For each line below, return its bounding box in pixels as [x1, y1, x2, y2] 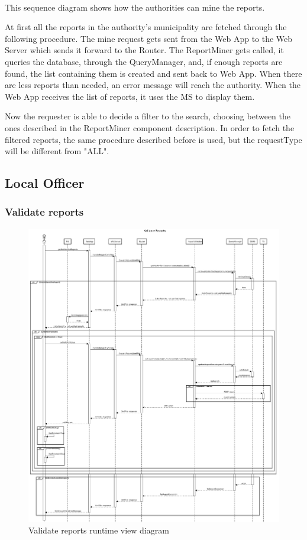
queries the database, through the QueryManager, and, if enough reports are [5, 55, 283, 67]
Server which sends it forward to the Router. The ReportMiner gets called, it [5, 44, 284, 56]
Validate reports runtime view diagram [28, 524, 169, 536]
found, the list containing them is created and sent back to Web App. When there [5, 67, 302, 79]
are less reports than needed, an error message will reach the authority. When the [5, 79, 301, 91]
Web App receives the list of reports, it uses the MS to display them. [5, 90, 255, 102]
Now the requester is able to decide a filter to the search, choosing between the [5, 110, 290, 122]
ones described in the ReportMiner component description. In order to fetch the [5, 121, 295, 134]
